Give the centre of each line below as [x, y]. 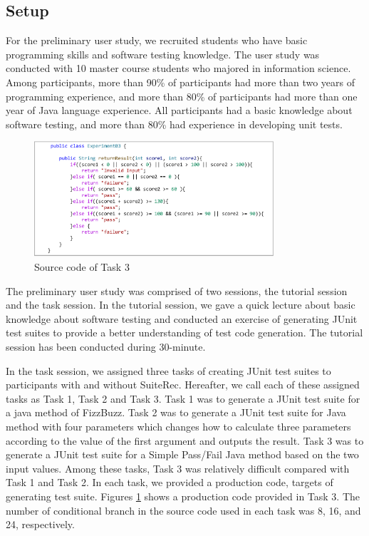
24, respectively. [40, 524]
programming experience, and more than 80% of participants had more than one [182, 96]
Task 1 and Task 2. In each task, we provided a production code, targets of [170, 482]
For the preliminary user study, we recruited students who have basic [157, 40]
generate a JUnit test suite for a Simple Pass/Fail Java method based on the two [182, 454]
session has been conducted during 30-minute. [106, 347]
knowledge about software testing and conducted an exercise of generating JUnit [182, 318]
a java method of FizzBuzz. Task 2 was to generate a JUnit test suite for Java [176, 412]
